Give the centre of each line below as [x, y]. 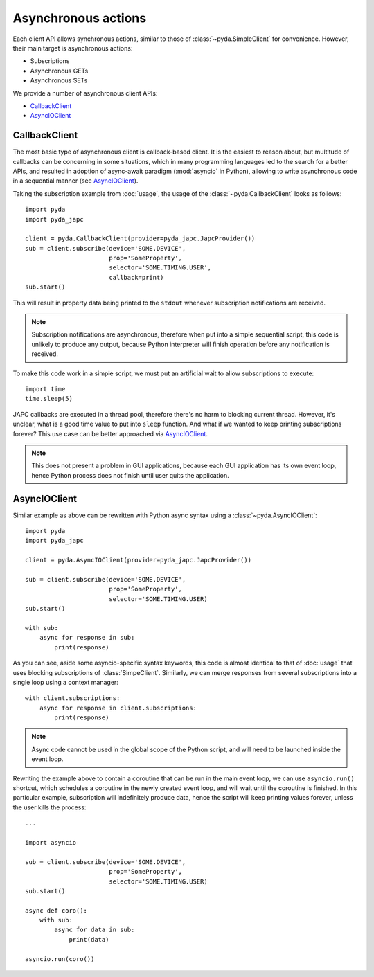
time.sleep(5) [49, 399]
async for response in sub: [87, 638]
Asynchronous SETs [59, 80]
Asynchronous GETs [59, 71]
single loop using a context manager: [66, 682]
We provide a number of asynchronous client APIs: [85, 93]
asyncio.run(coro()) [60, 959]
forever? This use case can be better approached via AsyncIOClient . [110, 433]
